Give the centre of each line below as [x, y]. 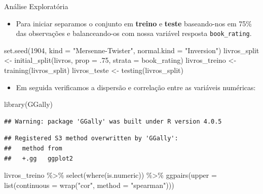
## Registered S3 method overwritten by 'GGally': [91, 139]
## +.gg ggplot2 [39, 158]
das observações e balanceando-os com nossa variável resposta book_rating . [134, 33]
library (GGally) [28, 104]
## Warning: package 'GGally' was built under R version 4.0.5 [113, 121]
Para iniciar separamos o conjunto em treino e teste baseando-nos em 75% [134, 23]
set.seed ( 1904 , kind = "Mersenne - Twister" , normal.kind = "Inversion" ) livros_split [132, 50]
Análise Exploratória [36, 6]
